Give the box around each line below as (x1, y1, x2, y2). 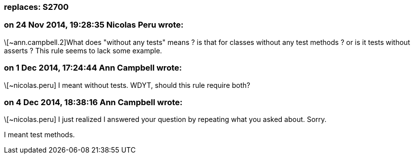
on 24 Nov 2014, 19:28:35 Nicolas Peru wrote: (4, 20, 184, 30)
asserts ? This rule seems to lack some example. (4, 46, 162, 55)
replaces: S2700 (4, 2, 69, 12)
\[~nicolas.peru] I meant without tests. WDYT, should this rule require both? (4, 80, 251, 89)
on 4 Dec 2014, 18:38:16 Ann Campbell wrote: (4, 97, 183, 107)
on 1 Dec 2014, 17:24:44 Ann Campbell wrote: (4, 63, 182, 73)
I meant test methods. (4, 130, 75, 139)
